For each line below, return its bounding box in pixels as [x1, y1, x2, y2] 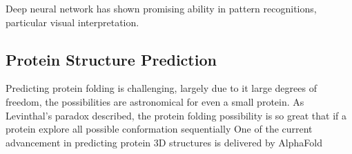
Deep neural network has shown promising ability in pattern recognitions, [6, 1, 317, 15]
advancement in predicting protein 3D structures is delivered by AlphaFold [6, 135, 322, 149]
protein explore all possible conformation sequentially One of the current [6, 122, 313, 136]
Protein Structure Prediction [6, 48, 217, 70]
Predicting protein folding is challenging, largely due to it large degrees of [6, 81, 317, 95]
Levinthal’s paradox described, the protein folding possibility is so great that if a [6, 108, 346, 122]
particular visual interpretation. [6, 15, 139, 29]
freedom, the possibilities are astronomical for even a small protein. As [6, 94, 304, 108]
